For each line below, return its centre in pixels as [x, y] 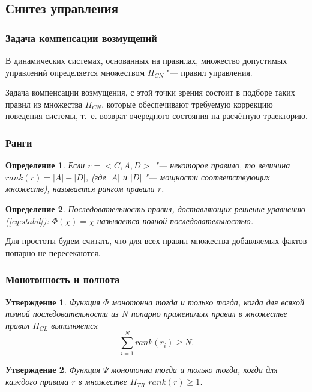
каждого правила [37, 381]
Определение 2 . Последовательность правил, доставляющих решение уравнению [155, 208]
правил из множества [44, 104]
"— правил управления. [209, 72]
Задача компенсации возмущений [81, 38]
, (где [96, 176]
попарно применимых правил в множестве [209, 314]
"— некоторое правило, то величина [223, 165]
